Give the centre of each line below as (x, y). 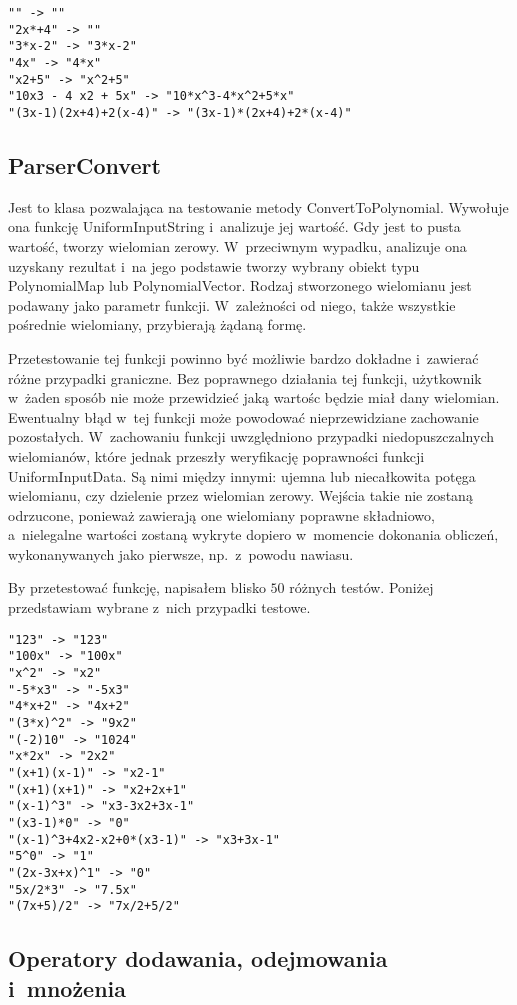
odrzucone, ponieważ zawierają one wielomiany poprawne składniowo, (221, 514)
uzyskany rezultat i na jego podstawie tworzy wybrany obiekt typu (214, 265)
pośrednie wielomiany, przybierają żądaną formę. (157, 324)
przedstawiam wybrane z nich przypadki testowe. (159, 607)
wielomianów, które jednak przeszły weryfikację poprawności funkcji (216, 455)
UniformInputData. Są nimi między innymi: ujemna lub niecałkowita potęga (242, 475)
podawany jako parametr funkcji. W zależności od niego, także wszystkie (232, 304)
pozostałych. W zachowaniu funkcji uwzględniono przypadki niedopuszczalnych (251, 436)
